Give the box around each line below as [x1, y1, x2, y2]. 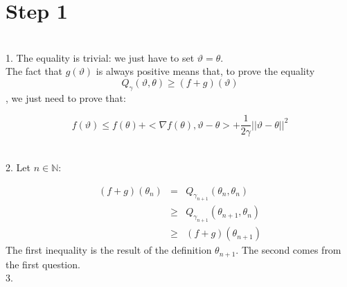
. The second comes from [235, 243, 341, 257]
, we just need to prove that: [6, 90, 126, 105]
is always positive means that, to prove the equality [96, 64, 315, 78]
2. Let [6, 159, 30, 174]
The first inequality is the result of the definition [6, 243, 212, 257]
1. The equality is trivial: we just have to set [6, 50, 195, 64]
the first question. [6, 256, 80, 271]
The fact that [6, 64, 63, 78]
